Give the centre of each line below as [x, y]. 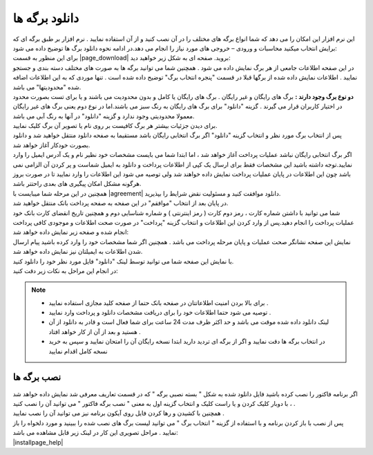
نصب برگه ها [37, 377]
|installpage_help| [38, 442]
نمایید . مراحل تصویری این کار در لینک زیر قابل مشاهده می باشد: [96, 433]
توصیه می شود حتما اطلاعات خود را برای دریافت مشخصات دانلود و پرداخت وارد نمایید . [160, 313]
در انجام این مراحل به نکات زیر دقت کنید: [66, 270]
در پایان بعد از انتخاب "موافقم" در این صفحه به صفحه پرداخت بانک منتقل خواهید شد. [121, 203]
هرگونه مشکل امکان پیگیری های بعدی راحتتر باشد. [77, 184]
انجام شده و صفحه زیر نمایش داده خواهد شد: [71, 232]
